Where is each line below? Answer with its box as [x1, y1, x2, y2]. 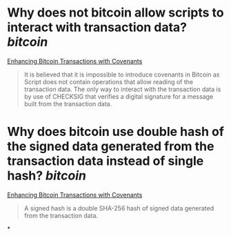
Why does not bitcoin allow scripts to [7, 5, 224, 21]
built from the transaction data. [23, 99, 112, 108]
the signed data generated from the [7, 139, 214, 155]
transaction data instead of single [7, 153, 204, 169]
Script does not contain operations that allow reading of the [23, 77, 194, 86]
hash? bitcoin [7, 168, 87, 184]
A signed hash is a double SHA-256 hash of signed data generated [23, 204, 214, 212]
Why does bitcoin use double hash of [7, 124, 224, 139]
